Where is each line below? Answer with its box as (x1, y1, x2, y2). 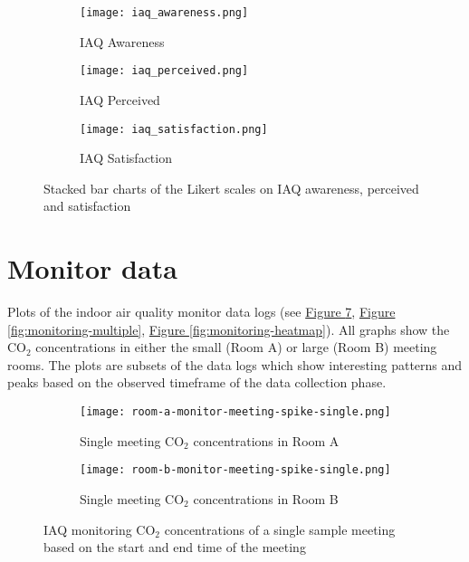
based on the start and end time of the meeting (43, 538, 306, 557)
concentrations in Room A (193, 431, 340, 450)
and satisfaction (43, 196, 131, 215)
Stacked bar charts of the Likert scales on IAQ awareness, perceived (43, 178, 419, 197)
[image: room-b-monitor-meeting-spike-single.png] (80, 463, 391, 477)
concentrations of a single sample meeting (164, 519, 396, 538)
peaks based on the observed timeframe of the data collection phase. (7, 373, 387, 392)
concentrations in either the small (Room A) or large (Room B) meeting (35, 338, 437, 357)
